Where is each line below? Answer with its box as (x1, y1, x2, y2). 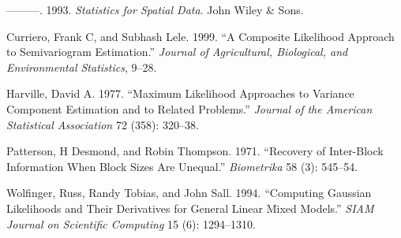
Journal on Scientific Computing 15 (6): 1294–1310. (6, 215, 256, 232)
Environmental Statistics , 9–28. (6, 58, 157, 75)
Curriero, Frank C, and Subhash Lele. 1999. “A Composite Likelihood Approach (6, 28, 395, 44)
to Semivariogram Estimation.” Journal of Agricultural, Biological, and (6, 43, 348, 60)
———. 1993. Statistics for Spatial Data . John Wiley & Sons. (6, 2, 304, 17)
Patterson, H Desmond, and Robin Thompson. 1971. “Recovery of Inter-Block (6, 143, 384, 159)
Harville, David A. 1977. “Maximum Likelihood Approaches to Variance (6, 85, 354, 102)
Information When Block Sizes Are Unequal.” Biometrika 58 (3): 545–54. (6, 158, 358, 174)
